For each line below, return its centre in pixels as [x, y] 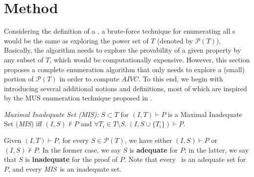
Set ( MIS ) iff [23, 124]
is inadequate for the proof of [71, 159]
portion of [19, 79]
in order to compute [89, 79]
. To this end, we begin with [181, 79]
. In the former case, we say [80, 149]
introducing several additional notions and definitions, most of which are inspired [126, 88]
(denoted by [175, 40]
